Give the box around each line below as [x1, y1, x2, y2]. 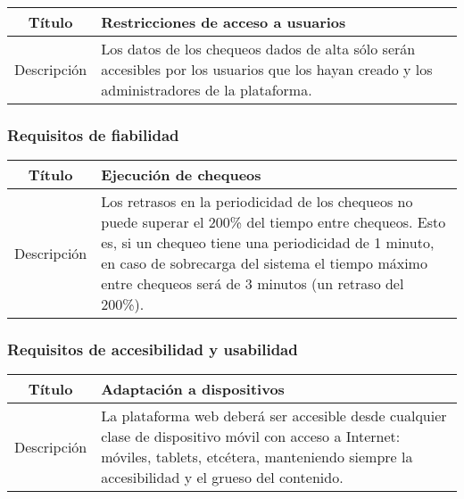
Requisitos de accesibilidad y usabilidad [7, 338, 298, 361]
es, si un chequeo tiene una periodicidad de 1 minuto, [101, 232, 435, 254]
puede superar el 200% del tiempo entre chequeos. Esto [101, 212, 446, 233]
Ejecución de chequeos [101, 164, 261, 186]
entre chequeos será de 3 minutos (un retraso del [101, 273, 404, 295]
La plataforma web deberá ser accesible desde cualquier [101, 405, 447, 427]
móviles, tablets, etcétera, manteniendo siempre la [101, 446, 413, 468]
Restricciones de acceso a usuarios [101, 12, 346, 32]
